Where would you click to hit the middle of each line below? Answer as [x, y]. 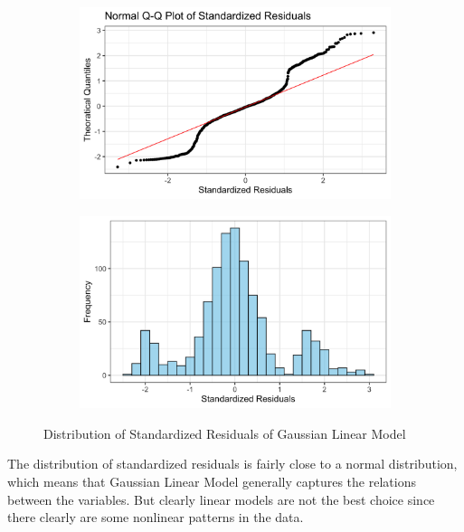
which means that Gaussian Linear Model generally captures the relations [212, 481]
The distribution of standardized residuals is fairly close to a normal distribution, [232, 464]
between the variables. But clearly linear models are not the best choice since [221, 499]
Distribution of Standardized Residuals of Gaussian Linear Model [225, 433]
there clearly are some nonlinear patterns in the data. [156, 517]
